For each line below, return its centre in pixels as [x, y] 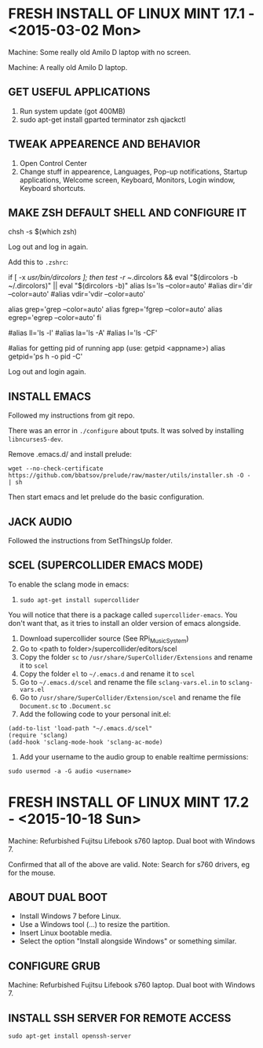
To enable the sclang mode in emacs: [69, 584]
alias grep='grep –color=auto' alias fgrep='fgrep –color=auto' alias [115, 309]
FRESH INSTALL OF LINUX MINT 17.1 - [131, 14]
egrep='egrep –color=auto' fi [55, 318]
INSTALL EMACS [50, 397]
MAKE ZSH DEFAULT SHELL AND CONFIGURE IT [128, 213]
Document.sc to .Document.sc [65, 705]
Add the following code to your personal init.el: [95, 714]
